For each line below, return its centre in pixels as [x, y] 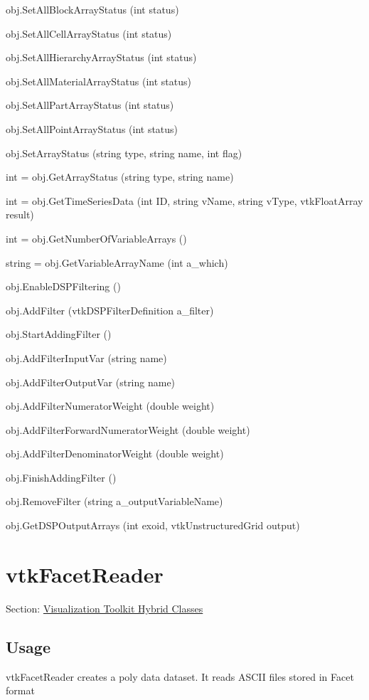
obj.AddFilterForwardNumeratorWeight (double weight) [128, 429]
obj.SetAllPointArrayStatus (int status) [92, 128]
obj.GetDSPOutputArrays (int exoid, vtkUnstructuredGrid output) [153, 525]
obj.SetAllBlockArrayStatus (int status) [92, 9]
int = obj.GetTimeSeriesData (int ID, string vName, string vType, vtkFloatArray [184, 200]
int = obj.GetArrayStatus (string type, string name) [120, 177]
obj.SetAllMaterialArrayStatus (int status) [98, 81]
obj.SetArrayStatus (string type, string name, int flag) [124, 153]
